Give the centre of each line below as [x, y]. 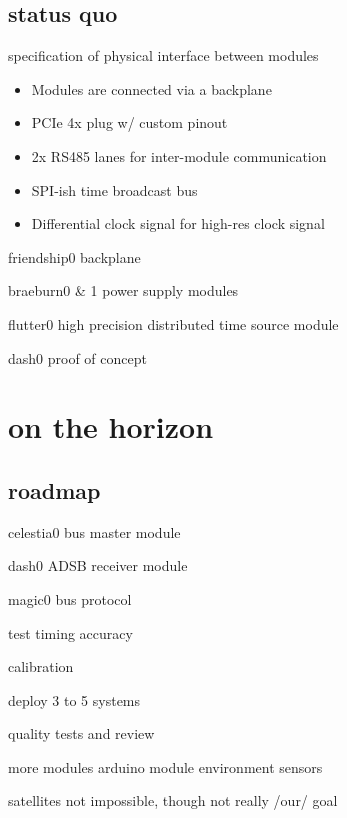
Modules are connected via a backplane [151, 88]
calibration [41, 666]
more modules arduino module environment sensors [165, 766]
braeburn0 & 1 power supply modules [123, 290]
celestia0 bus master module [94, 531]
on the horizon [111, 426]
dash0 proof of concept [77, 357]
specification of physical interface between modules [163, 55]
